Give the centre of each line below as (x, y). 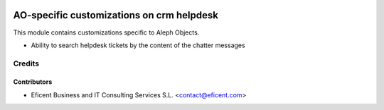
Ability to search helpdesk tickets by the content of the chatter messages (138, 45)
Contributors (33, 82)
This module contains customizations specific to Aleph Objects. (106, 32)
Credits (26, 63)
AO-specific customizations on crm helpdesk (116, 15)
